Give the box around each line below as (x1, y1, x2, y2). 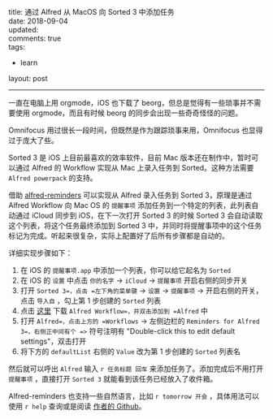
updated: (8, 25, 39, 34)
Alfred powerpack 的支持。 (8, 173, 97, 183)
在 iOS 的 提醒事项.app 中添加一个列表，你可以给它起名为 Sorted (19, 266, 232, 274)
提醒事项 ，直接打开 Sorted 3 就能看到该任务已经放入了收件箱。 (8, 374, 218, 383)
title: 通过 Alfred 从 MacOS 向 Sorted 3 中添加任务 (8, 7, 175, 16)
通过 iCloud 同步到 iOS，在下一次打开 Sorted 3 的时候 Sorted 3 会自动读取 (15, 210, 263, 220)
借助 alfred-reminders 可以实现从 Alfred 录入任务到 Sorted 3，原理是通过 (8, 190, 253, 200)
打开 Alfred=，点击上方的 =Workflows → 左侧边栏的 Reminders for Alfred (19, 316, 260, 326)
